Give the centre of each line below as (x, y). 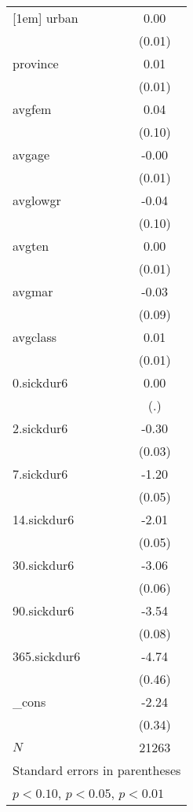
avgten (31, 246)
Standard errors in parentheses (97, 770)
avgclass (35, 337)
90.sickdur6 (44, 610)
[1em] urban (46, 18)
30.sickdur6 (44, 565)
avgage (31, 154)
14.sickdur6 (44, 519)
